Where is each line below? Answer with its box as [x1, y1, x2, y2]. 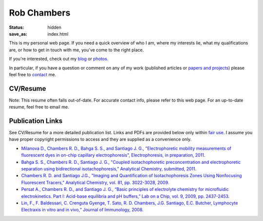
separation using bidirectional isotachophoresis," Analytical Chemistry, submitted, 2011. [21, 166, 197, 172]
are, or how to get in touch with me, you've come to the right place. [9, 47, 144, 53]
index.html [47, 31, 69, 37]
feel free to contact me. [9, 71, 56, 78]
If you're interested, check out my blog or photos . [9, 56, 109, 62]
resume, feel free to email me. [9, 104, 69, 110]
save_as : [9, 31, 28, 37]
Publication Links [9, 117, 63, 125]
